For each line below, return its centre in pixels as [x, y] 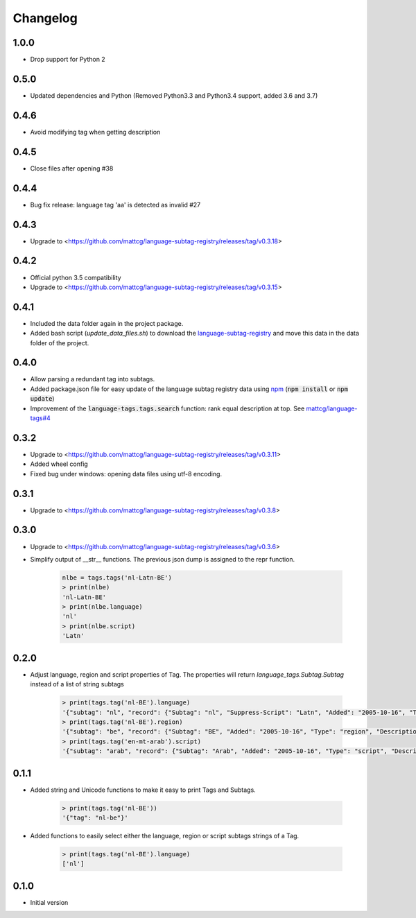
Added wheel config [59, 464]
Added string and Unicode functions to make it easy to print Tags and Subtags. [143, 790]
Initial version [49, 902]
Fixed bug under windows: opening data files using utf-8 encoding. [126, 474]
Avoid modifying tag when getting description [95, 132]
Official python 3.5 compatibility [76, 277]
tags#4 [41, 418]
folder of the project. [60, 343]
